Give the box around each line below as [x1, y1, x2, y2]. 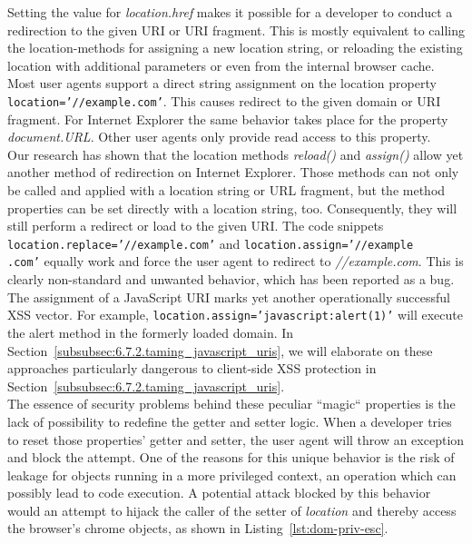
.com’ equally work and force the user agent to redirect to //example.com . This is [7, 252, 464, 271]
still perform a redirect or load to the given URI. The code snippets [7, 216, 384, 235]
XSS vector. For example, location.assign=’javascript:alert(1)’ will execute [7, 305, 463, 324]
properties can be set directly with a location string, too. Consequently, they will [7, 198, 457, 217]
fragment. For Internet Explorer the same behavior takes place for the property [7, 109, 448, 128]
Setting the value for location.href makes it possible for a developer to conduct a [7, 3, 453, 21]
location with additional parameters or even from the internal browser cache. [7, 55, 435, 74]
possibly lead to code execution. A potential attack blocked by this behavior [7, 483, 431, 502]
